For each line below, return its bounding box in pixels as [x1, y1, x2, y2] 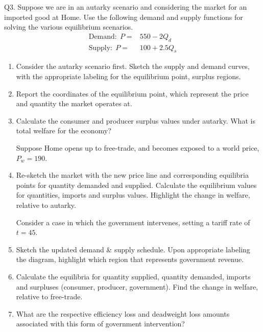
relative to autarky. [16, 199, 76, 210]
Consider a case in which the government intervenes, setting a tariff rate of [16, 217, 250, 227]
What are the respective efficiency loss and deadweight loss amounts [16, 308, 230, 319]
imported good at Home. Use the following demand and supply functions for [4, 11, 243, 22]
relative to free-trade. [16, 291, 83, 302]
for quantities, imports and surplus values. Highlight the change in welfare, [16, 189, 250, 200]
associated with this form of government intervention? [16, 318, 185, 329]
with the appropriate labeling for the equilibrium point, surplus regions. [16, 71, 241, 82]
